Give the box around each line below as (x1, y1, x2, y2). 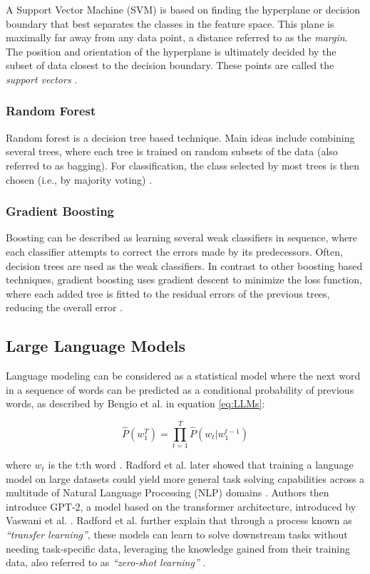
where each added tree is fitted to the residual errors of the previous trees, (6, 286, 330, 301)
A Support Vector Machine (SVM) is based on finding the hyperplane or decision (6, 2, 361, 16)
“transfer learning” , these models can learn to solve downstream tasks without (6, 527, 348, 542)
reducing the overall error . (6, 300, 123, 315)
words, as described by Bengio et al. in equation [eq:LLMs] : (6, 396, 265, 411)
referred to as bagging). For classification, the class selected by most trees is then (6, 157, 360, 172)
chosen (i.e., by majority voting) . (6, 172, 153, 187)
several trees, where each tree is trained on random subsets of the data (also (6, 144, 338, 159)
